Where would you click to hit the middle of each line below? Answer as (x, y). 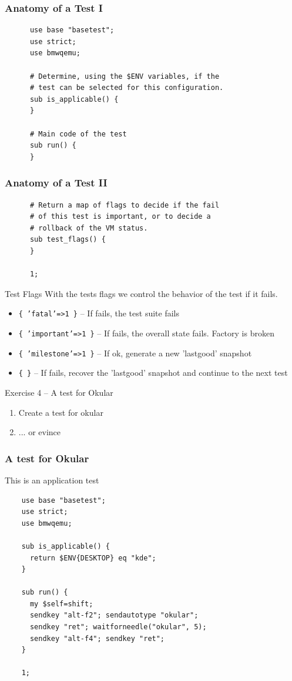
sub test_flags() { (68, 240)
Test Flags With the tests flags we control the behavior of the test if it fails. (141, 293)
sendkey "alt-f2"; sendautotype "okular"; (114, 615)
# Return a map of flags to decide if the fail (125, 205)
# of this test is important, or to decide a (120, 217)
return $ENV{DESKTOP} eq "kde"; (93, 558)
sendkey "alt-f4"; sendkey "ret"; (97, 638)
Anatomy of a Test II (56, 183)
